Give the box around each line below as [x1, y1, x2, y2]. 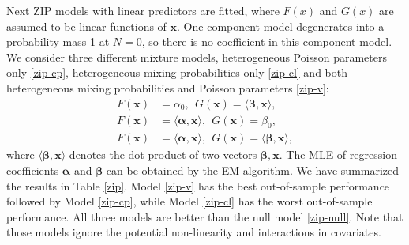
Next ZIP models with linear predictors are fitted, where [6, 2, 280, 18]
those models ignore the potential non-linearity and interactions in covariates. [6, 224, 381, 240]
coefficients [6, 162, 59, 179]
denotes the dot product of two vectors [69, 146, 257, 163]
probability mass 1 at [6, 33, 110, 50]
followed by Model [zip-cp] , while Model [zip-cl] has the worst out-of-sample [6, 193, 373, 209]
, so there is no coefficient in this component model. [141, 33, 392, 50]
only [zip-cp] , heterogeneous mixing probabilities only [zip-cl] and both [6, 64, 347, 81]
